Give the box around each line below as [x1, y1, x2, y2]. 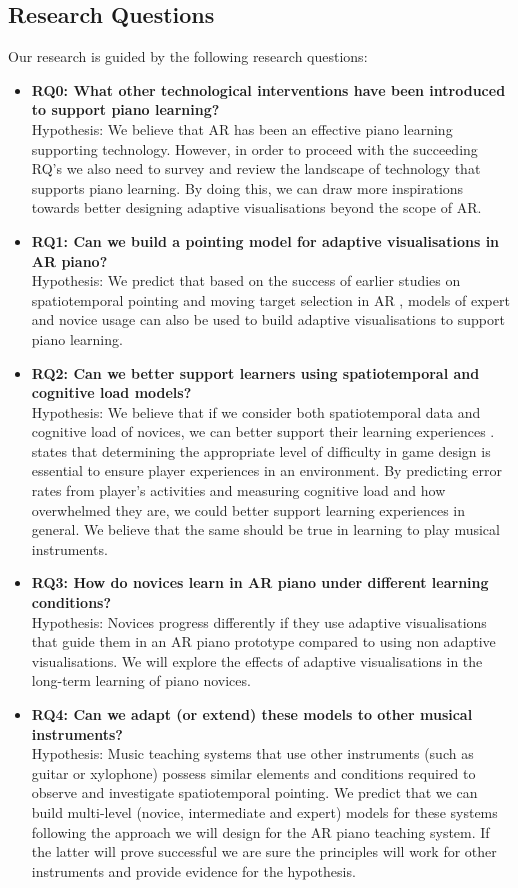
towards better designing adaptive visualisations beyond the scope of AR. [31, 197, 482, 218]
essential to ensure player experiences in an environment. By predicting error [31, 460, 502, 481]
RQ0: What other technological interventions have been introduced [31, 79, 506, 100]
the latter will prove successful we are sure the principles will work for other [31, 841, 497, 862]
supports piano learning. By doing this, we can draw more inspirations [31, 177, 464, 198]
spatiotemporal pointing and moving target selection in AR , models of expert [31, 289, 510, 310]
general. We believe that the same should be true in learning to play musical [31, 519, 500, 540]
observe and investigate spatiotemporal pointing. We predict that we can [31, 782, 478, 803]
